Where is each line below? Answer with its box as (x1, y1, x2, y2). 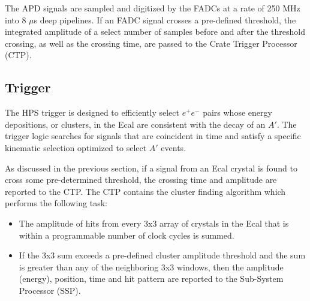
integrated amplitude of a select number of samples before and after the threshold (5, 25, 306, 38)
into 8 (5, 13, 26, 26)
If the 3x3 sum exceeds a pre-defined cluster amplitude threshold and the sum (19, 249, 306, 261)
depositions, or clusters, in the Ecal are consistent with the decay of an (5, 118, 266, 130)
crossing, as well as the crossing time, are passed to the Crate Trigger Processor (5, 37, 297, 49)
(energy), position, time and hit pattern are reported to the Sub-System (19, 272, 284, 285)
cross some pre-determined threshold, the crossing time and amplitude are (5, 173, 277, 186)
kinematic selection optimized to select (5, 141, 147, 153)
